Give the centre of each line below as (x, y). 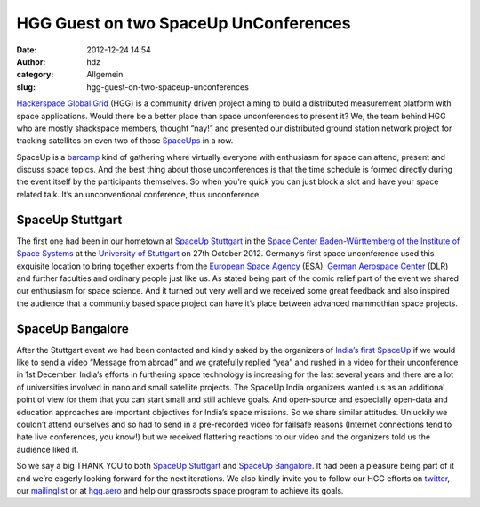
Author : (31, 61)
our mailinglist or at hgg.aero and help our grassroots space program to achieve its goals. (180, 490)
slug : (26, 87)
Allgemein (105, 75)
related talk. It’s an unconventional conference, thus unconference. (139, 194)
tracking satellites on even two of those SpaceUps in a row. (125, 141)
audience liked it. (48, 449)
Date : (27, 50)
